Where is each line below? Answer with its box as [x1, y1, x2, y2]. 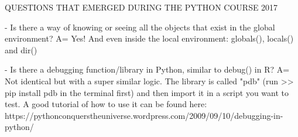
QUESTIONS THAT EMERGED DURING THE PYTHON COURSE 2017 [5, 1, 278, 13]
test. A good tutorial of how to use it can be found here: [5, 98, 207, 110]
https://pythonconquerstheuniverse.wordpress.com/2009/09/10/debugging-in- [5, 109, 283, 121]
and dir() [5, 43, 37, 56]
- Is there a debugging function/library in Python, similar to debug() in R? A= [5, 63, 290, 76]
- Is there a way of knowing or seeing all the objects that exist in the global [5, 20, 275, 33]
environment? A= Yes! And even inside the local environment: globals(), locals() [5, 32, 294, 44]
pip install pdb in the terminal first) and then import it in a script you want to [5, 86, 289, 98]
